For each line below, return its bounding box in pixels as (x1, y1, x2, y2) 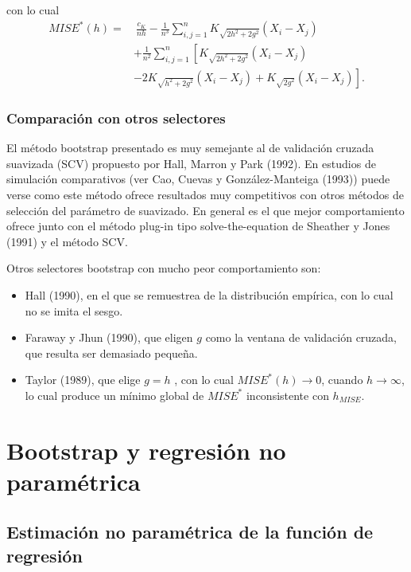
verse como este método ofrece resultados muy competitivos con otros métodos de (6, 186, 404, 202)
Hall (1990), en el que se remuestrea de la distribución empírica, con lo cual (25, 286, 394, 303)
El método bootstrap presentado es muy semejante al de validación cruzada (6, 139, 374, 156)
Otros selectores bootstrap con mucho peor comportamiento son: (6, 260, 321, 276)
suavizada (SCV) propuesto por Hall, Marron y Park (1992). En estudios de (6, 155, 376, 171)
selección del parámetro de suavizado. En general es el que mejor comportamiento (6, 202, 405, 218)
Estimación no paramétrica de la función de (6, 519, 374, 544)
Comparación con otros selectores (6, 108, 226, 127)
